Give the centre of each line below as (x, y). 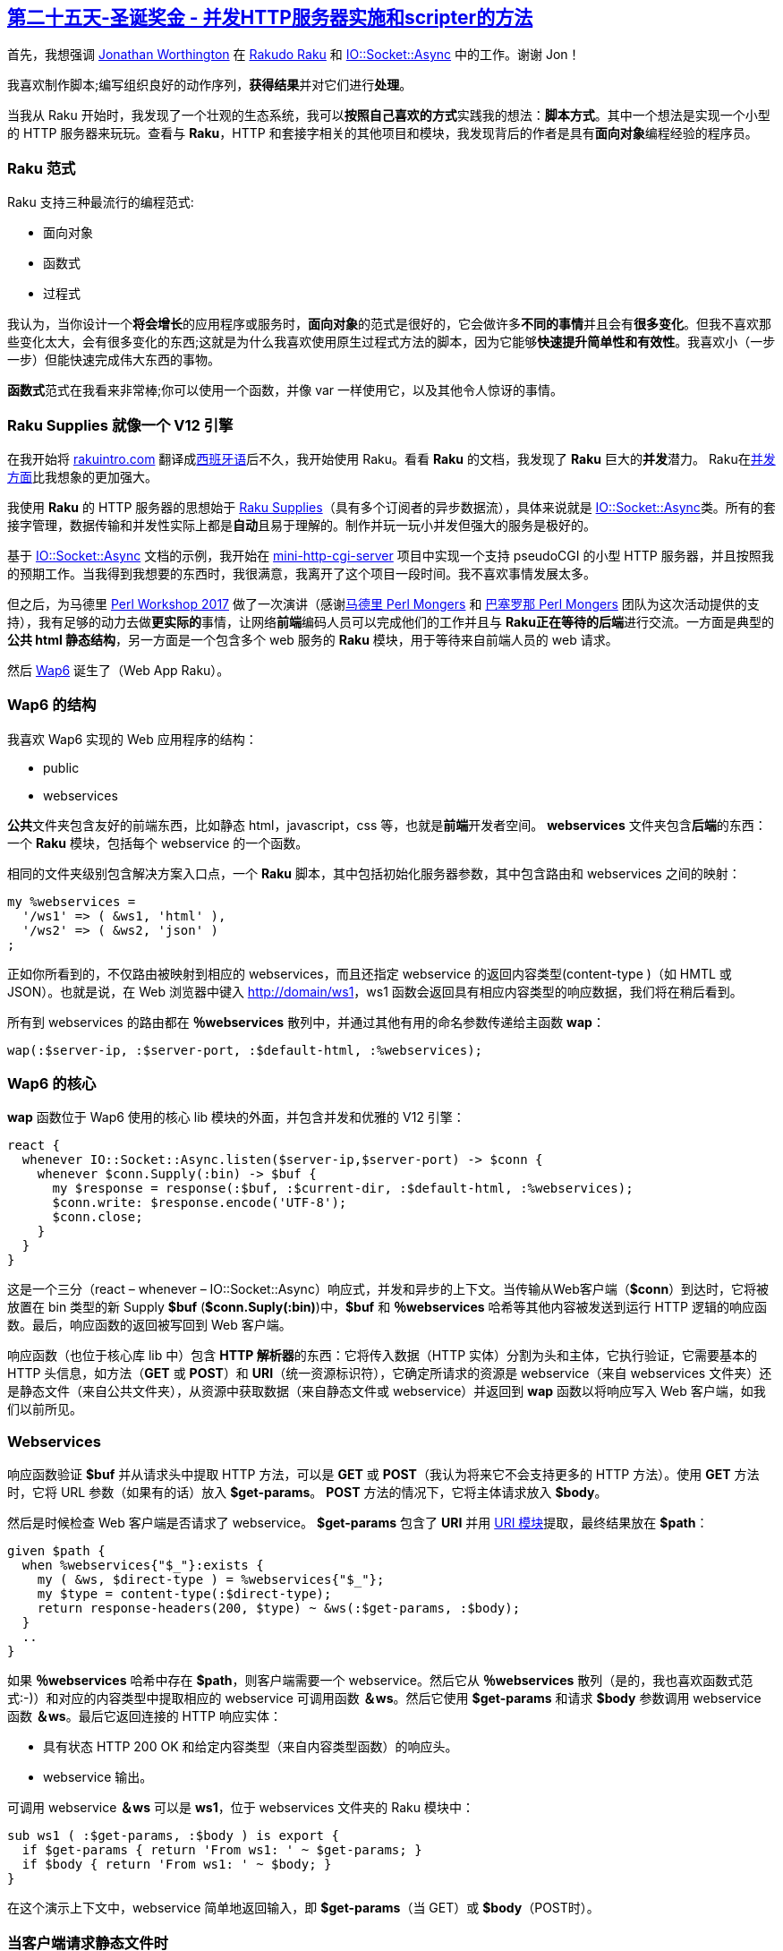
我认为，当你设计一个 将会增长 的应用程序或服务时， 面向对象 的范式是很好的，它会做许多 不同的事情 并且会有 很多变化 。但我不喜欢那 (389, 324)
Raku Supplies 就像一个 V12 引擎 (120, 425)
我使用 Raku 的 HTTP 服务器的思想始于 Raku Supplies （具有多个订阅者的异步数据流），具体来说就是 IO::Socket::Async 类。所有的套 (391, 507)
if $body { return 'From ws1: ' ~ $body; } (177, 1865)
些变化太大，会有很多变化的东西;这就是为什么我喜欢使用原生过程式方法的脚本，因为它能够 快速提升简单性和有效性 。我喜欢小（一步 (391, 342)
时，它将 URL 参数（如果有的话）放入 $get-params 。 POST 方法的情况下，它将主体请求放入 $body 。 (307, 1493)
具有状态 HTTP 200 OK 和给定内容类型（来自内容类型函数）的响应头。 (251, 1747)
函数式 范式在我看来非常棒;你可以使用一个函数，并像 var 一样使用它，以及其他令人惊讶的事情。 (285, 390)
